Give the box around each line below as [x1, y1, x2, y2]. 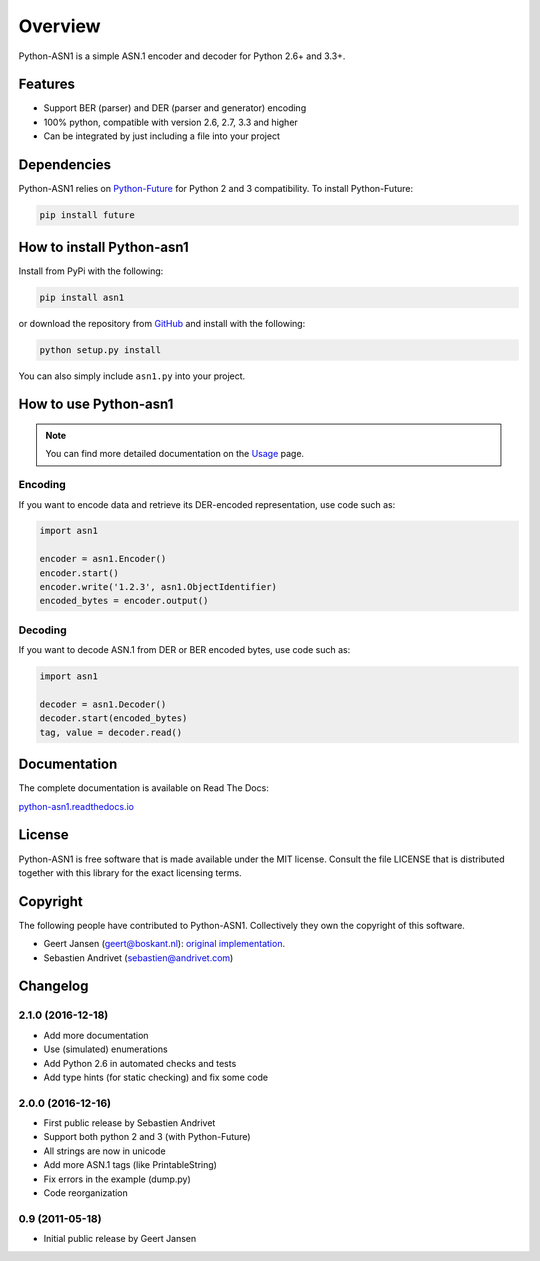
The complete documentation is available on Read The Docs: [18, 782, 269, 794]
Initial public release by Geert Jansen [43, 1233, 197, 1245]
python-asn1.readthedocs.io [18, 800, 135, 812]
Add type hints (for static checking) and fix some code [43, 1071, 269, 1083]
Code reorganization [43, 1187, 129, 1199]
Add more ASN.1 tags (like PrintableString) [43, 1159, 217, 1171]
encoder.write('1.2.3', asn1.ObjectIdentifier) [39, 581, 277, 593]
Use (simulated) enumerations [43, 1043, 169, 1055]
